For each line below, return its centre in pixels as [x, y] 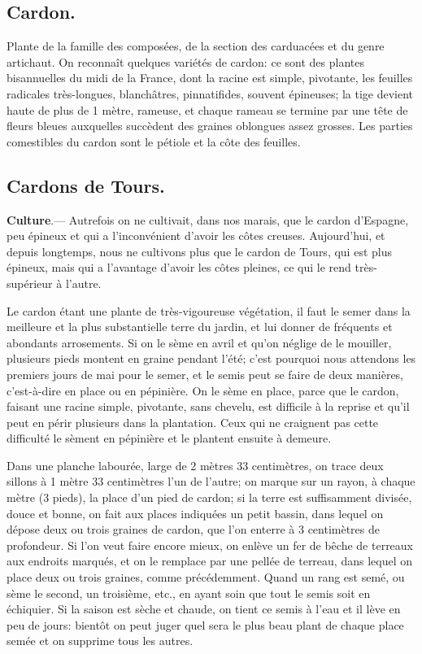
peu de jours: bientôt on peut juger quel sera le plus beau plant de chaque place [205, 624]
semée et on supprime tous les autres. [100, 641]
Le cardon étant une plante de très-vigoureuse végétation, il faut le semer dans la [209, 310]
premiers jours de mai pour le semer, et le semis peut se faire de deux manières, [205, 374]
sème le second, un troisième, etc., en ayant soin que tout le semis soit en [189, 593]
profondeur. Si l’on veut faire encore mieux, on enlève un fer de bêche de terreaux [210, 545]
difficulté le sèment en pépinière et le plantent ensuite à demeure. [169, 438]
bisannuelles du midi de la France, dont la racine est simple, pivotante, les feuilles [210, 78]
